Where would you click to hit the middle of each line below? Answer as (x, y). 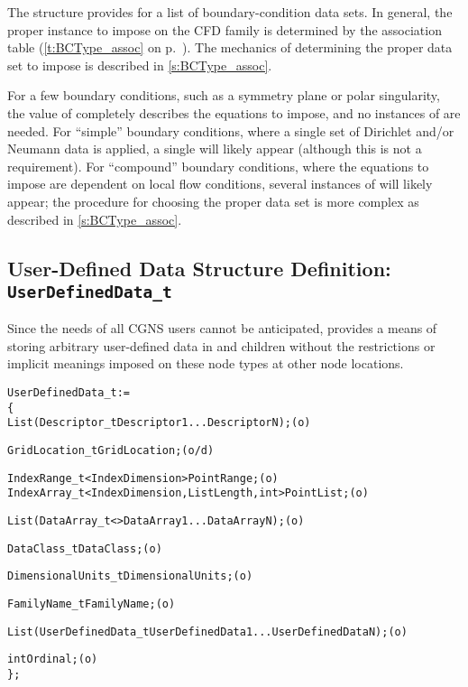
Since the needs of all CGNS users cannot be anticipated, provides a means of (222, 328)
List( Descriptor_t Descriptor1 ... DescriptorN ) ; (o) (159, 423)
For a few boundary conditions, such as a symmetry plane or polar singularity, (224, 95)
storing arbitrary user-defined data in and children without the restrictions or (221, 345)
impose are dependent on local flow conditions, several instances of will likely (220, 184)
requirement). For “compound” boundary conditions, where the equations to (218, 166)
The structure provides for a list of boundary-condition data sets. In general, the (230, 12)
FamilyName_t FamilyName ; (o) (92, 603)
